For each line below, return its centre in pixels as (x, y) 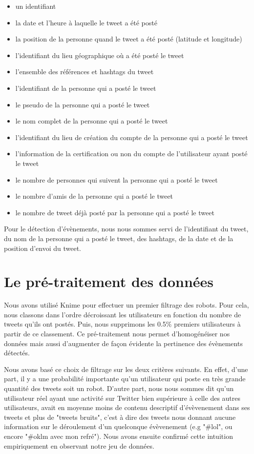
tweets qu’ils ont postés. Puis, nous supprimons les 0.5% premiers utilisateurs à (122, 324)
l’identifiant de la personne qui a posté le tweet (86, 88)
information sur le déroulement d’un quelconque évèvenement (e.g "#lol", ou (118, 426)
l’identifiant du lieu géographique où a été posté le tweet (100, 55)
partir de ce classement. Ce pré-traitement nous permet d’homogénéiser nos (117, 333)
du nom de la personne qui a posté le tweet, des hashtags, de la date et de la (119, 238)
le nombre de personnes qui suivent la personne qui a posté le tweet (116, 179)
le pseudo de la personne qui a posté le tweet (83, 104)
